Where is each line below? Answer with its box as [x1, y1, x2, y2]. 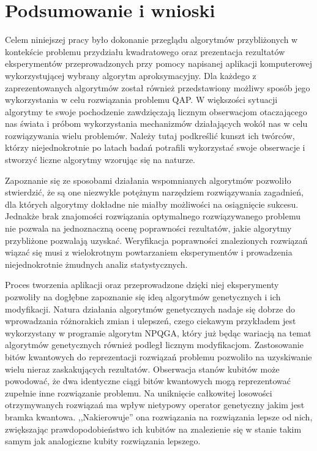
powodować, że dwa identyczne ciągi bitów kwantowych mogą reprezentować [5, 374, 291, 387]
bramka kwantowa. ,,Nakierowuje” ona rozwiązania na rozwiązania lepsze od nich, [5, 410, 313, 423]
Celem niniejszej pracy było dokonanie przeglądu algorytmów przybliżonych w [5, 33, 298, 46]
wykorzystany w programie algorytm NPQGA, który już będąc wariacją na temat [5, 326, 311, 339]
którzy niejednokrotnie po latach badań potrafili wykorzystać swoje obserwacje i [5, 141, 305, 154]
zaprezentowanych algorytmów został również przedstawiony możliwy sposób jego [5, 81, 310, 94]
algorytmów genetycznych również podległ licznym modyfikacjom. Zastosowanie [5, 338, 304, 351]
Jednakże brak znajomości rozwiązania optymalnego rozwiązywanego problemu [5, 210, 301, 222]
